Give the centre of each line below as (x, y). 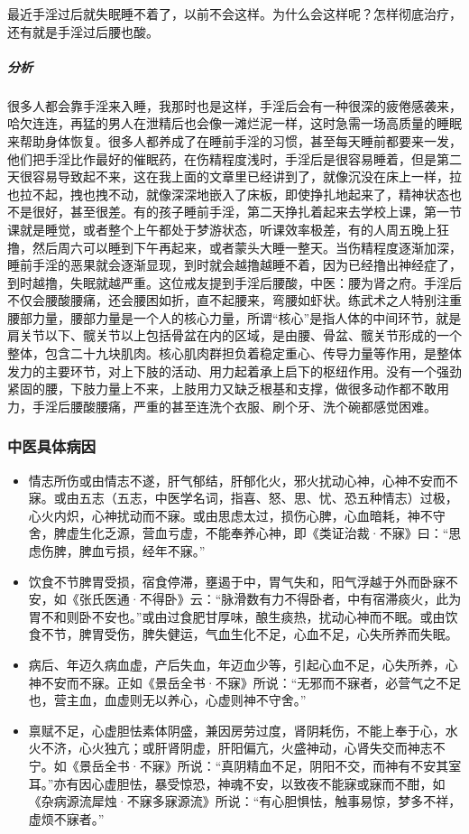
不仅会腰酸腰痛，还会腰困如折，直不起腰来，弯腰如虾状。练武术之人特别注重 (234, 300)
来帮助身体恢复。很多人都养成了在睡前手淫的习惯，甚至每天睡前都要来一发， (234, 140)
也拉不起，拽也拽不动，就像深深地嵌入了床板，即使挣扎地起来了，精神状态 (228, 194)
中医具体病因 (52, 446)
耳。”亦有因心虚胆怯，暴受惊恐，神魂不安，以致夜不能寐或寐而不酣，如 (237, 783)
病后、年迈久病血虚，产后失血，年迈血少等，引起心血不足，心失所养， (237, 664)
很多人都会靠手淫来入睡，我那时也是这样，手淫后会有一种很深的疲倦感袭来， (234, 105)
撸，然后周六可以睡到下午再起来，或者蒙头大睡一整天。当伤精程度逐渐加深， (234, 247)
